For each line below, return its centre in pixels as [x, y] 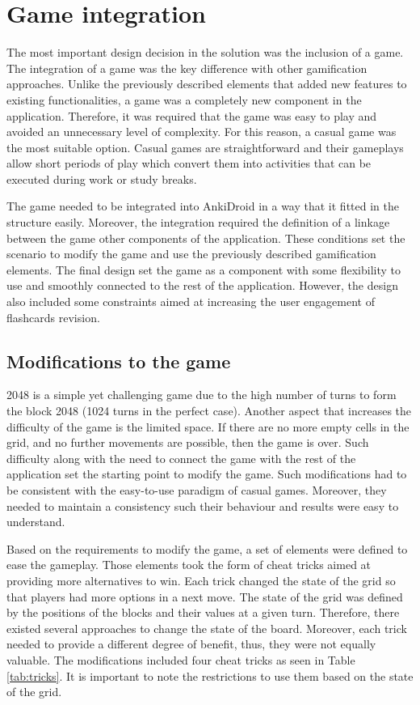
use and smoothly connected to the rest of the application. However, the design [202, 285]
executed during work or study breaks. [102, 178]
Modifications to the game [119, 361]
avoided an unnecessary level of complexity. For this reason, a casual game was [202, 132]
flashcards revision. [53, 317]
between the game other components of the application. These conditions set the [206, 238]
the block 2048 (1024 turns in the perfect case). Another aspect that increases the [209, 411]
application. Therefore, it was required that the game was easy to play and [192, 115]
